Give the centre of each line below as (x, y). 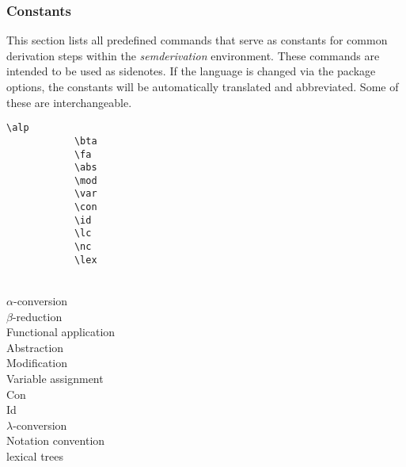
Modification (37, 363)
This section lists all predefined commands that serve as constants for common (197, 40)
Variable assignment (55, 378)
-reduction (37, 316)
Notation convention (56, 440)
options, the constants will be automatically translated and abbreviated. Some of (203, 86)
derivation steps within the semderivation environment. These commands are (193, 55)
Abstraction (35, 347)
